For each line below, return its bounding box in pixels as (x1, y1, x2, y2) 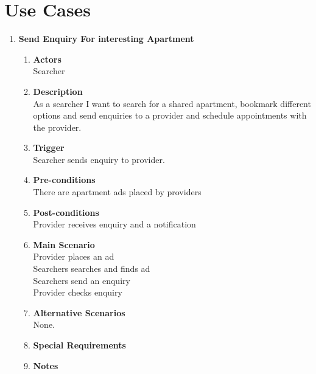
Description (33, 85, 83, 97)
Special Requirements (33, 339, 126, 351)
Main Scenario (33, 238, 95, 251)
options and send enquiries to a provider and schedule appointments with (33, 109, 307, 122)
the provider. (33, 120, 82, 133)
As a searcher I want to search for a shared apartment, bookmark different (33, 97, 311, 109)
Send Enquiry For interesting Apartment (18, 32, 194, 45)
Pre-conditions (33, 173, 96, 186)
